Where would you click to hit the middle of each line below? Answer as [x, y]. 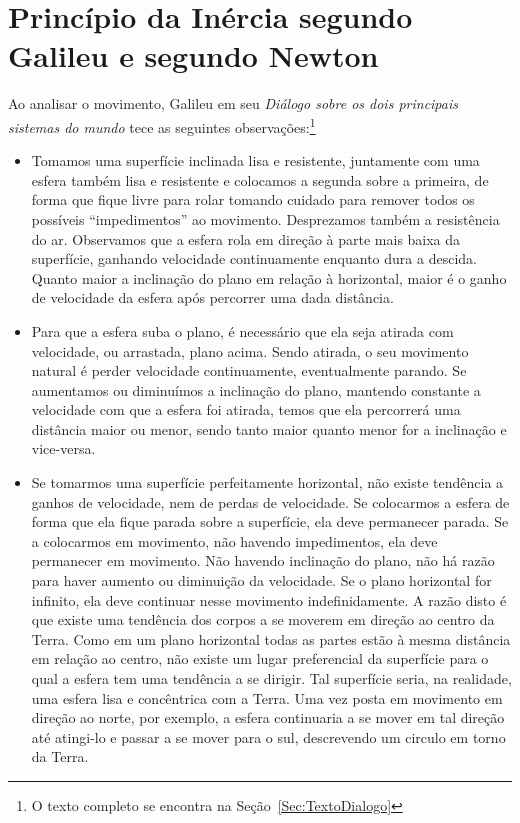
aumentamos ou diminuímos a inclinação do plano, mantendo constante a [256, 389]
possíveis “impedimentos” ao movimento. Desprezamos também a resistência [265, 218]
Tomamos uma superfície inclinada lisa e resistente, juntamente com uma [255, 160]
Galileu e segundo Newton [193, 55]
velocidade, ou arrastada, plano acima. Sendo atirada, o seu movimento [250, 350]
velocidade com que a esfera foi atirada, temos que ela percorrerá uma [246, 409]
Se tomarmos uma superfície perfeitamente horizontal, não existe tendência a [267, 482]
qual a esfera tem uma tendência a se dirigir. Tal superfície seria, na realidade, [271, 678]
